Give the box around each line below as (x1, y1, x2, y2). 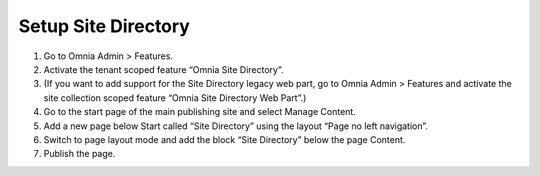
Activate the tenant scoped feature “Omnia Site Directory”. (43, 63, 284, 75)
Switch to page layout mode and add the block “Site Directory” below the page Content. (43, 133, 406, 145)
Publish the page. (43, 148, 116, 160)
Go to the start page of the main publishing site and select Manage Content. (43, 106, 357, 118)
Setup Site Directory (18, 15, 190, 37)
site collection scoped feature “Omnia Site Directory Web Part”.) (43, 91, 307, 104)
